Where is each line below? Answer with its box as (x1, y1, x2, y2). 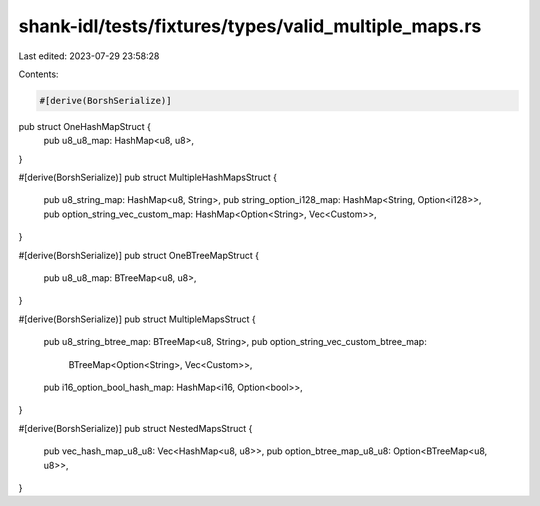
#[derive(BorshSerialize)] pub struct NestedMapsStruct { (18, 422, 253, 434)
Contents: (18, 68, 59, 80)
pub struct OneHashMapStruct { (18, 120, 152, 132)
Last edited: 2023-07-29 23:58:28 (18, 50, 160, 62)
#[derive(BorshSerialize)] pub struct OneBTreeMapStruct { (18, 249, 260, 261)
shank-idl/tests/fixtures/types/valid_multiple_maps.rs (18, 15, 482, 37)
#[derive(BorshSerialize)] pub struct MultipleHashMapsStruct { (18, 171, 277, 184)
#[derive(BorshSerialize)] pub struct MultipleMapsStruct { (18, 313, 257, 325)
